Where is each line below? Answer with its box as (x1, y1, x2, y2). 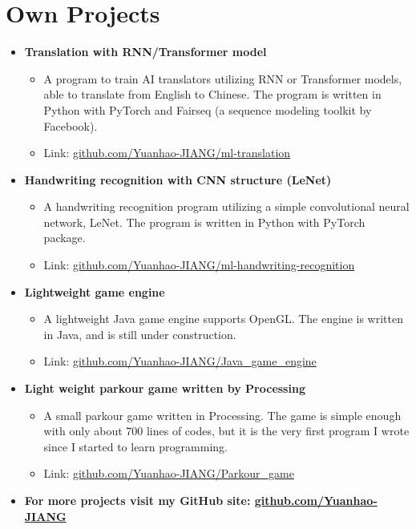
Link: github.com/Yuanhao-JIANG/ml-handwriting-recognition (43, 256, 355, 273)
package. (43, 229, 86, 246)
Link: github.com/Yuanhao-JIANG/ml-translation (43, 144, 291, 161)
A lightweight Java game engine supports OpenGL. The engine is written (43, 310, 403, 327)
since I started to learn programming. (43, 438, 228, 454)
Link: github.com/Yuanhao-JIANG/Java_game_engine (43, 353, 317, 369)
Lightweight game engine (24, 283, 165, 300)
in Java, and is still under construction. (43, 325, 236, 342)
